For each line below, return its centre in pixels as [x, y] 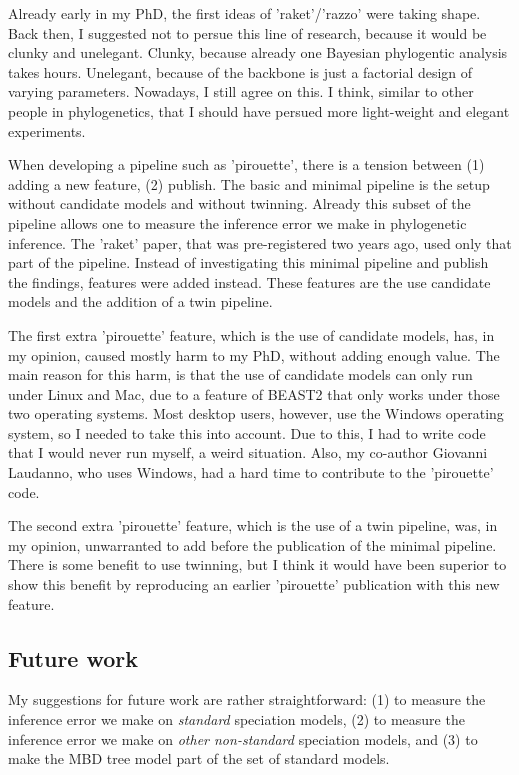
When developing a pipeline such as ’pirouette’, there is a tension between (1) [246, 164]
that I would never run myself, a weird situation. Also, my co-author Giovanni [248, 452]
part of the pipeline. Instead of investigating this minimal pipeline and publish [248, 262]
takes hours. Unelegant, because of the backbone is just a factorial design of [240, 71]
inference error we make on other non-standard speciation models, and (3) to [243, 738]
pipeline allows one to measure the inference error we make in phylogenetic [237, 222]
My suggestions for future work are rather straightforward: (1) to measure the [247, 699]
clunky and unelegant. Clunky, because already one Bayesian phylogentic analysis [258, 52]
